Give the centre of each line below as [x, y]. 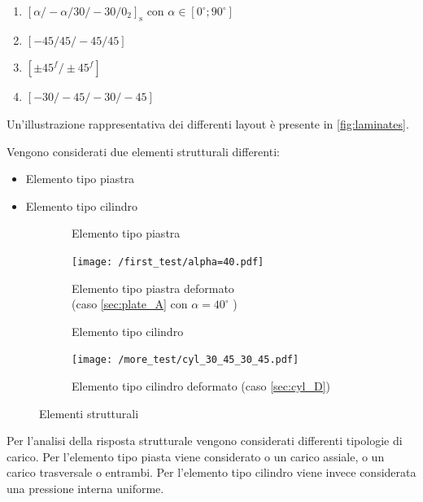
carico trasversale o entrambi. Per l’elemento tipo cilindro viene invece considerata [211, 472]
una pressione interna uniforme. [85, 489]
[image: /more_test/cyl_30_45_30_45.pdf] [185, 360]
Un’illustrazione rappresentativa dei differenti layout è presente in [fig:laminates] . [208, 123]
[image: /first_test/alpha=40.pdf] [168, 262]
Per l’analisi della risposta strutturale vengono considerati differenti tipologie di [205, 441]
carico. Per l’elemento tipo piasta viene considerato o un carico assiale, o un [196, 456]
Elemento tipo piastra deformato [153, 288]
